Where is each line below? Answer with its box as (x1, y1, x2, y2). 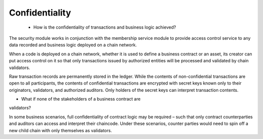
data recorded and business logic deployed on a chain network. (9, 42, 137, 48)
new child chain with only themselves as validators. (9, 127, 112, 133)
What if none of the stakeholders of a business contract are (21, 96, 141, 102)
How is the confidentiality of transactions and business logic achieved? (33, 24, 176, 30)
